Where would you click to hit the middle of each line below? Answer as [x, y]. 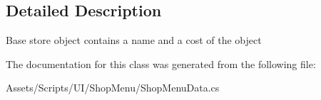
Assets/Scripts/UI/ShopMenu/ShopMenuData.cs [113, 88]
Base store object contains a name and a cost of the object [134, 40]
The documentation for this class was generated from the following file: [161, 63]
